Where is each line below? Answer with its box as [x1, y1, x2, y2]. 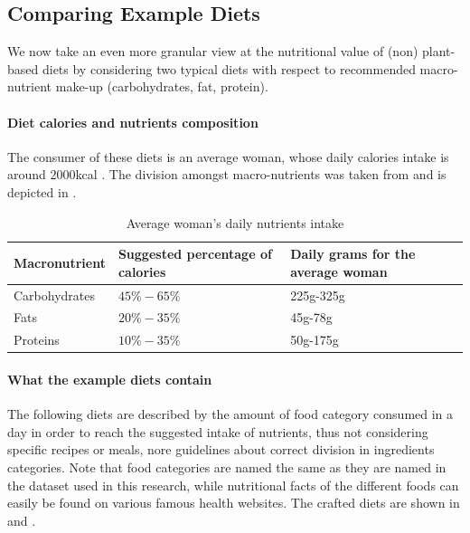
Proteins [14, 330, 60, 349]
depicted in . [7, 182, 77, 201]
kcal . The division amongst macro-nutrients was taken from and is [75, 165, 446, 184]
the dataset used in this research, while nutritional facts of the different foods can [7, 475, 459, 494]
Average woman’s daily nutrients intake [126, 213, 344, 232]
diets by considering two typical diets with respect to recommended [42, 59, 416, 78]
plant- [422, 42, 456, 61]
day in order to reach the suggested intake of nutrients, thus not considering [7, 422, 428, 441]
